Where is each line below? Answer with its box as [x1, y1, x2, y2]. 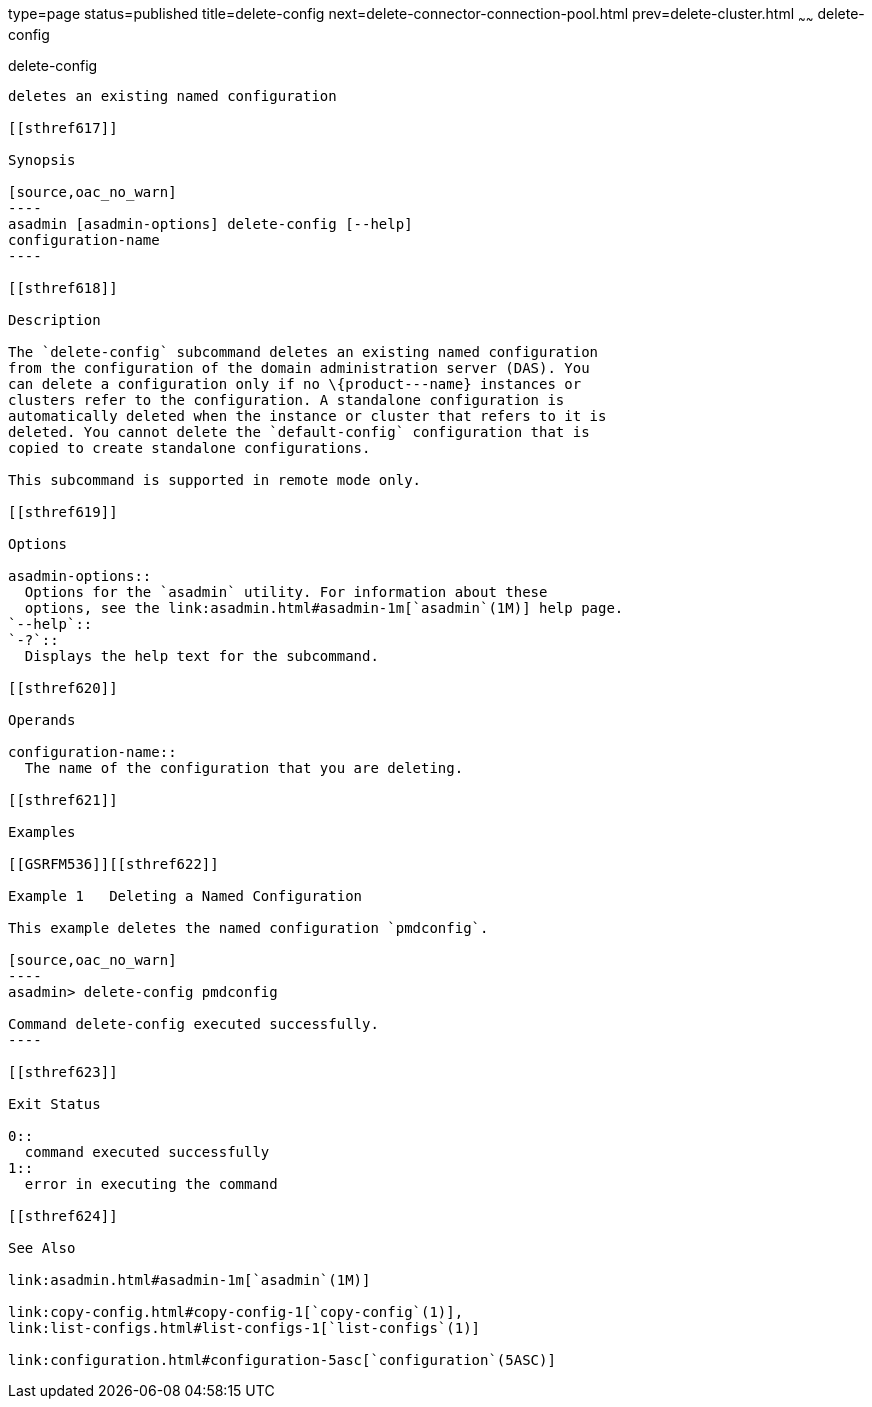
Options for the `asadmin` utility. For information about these [24, 583, 548, 600]
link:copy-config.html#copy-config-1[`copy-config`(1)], [8, 1303, 464, 1320]
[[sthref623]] [8, 1063, 118, 1080]
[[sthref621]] [8, 791, 118, 808]
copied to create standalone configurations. [8, 439, 371, 456]
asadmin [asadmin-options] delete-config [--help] [8, 215, 413, 232]
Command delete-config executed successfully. [8, 1015, 379, 1032]
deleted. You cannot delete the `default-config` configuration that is [8, 423, 590, 440]
